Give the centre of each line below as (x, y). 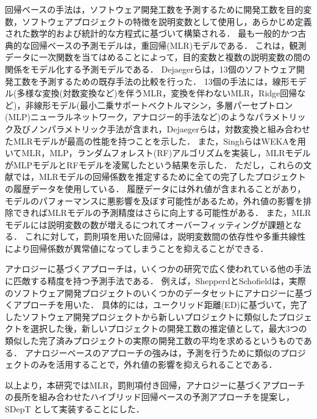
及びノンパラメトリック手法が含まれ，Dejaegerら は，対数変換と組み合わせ (162, 128)
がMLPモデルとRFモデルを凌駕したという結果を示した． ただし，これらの (154, 164)
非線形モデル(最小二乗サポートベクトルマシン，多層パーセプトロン (159, 105)
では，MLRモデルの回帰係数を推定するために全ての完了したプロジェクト (159, 177)
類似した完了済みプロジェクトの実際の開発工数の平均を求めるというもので (154, 341)
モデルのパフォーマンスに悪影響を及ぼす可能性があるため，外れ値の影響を (154, 200)
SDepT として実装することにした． (75, 409)
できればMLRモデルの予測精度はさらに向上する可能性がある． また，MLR (162, 213)
